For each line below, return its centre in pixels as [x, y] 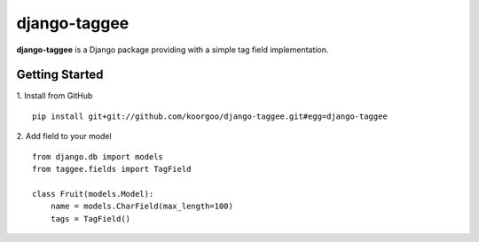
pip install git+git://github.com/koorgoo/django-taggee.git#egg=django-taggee [210, 116]
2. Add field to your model [64, 137]
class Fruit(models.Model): [93, 194]
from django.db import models [98, 156]
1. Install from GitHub [55, 96]
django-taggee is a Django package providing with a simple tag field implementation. [173, 50]
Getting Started [60, 75]
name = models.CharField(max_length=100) [142, 207]
